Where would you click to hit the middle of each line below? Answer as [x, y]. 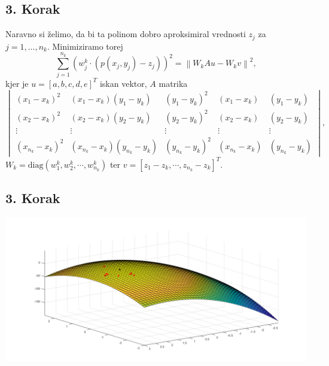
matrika [173, 83]
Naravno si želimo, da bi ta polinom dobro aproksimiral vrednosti [126, 34]
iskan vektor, [123, 83]
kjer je [17, 83]
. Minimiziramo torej [85, 46]
